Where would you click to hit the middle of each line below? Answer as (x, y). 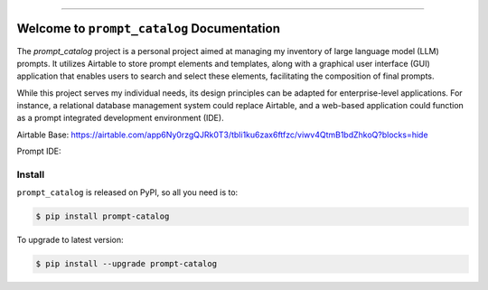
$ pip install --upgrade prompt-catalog (126, 264)
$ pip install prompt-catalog (103, 216)
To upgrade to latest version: (70, 240)
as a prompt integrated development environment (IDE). (121, 118)
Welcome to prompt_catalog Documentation (148, 28)
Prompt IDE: (39, 151)
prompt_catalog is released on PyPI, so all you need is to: (127, 192)
